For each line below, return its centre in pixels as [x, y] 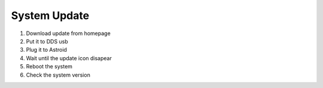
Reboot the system [49, 67]
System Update [50, 15]
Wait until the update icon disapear [69, 58]
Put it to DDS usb [47, 41]
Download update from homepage [68, 33]
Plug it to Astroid [46, 50]
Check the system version [58, 75]
